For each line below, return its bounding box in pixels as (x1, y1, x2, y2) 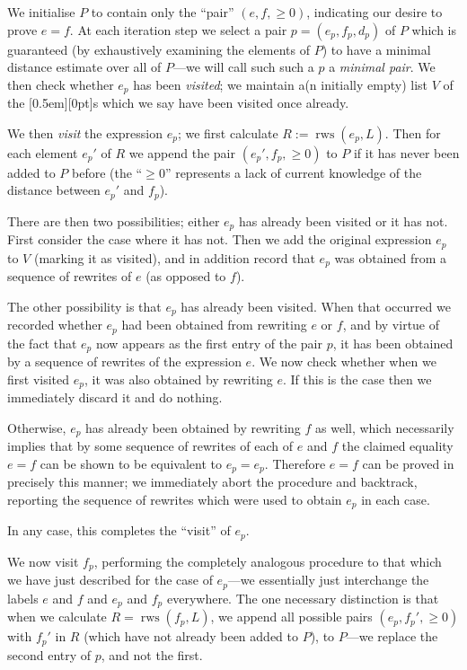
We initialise (7, 3, 75, 21)
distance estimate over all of (7, 57, 162, 76)
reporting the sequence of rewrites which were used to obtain (7, 489, 342, 508)
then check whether (7, 75, 114, 93)
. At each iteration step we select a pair (69, 20, 287, 39)
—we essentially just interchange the (227, 570, 429, 589)
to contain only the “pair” (91, 3, 234, 21)
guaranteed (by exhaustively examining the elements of (7, 40, 310, 58)
